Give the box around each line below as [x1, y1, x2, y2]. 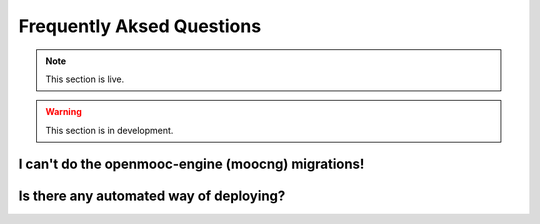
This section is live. [45, 73, 125, 85]
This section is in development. [45, 124, 174, 136]
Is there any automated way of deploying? [18, 187, 286, 204]
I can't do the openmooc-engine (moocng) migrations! [18, 155, 365, 172]
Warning [45, 106, 82, 118]
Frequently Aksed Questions [18, 15, 262, 37]
